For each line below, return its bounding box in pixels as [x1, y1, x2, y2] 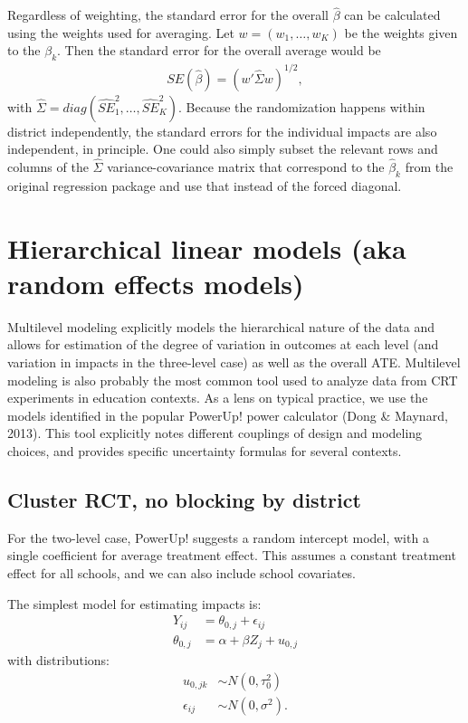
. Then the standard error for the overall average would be [57, 41, 381, 60]
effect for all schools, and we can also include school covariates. [7, 563, 357, 582]
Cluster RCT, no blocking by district [7, 485, 361, 513]
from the [405, 157, 454, 176]
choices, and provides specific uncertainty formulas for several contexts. [7, 442, 402, 460]
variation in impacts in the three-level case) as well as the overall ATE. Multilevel [7, 353, 461, 372]
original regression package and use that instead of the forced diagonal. [7, 176, 402, 195]
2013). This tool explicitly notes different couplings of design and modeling [7, 423, 423, 442]
